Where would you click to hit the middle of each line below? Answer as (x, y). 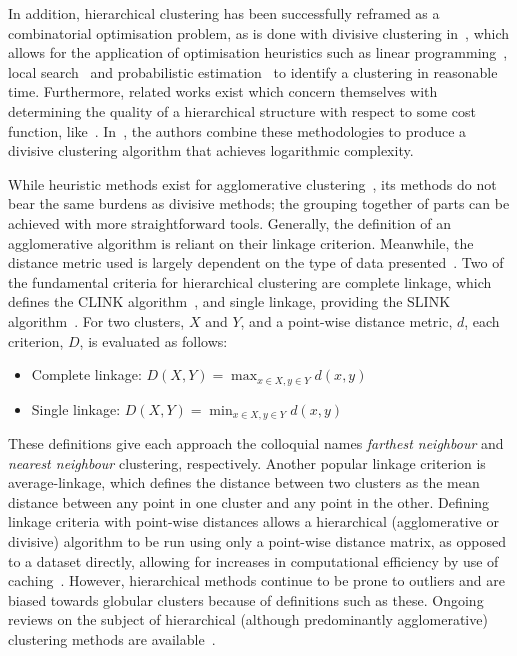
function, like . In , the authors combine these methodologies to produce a (237, 130)
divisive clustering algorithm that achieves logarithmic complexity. (211, 150)
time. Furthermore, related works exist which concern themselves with (223, 91)
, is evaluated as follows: (153, 340)
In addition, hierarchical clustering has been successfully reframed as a (224, 13)
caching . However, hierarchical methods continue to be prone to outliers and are (256, 580)
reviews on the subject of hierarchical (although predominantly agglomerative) (248, 619)
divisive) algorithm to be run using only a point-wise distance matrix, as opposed (257, 540)
